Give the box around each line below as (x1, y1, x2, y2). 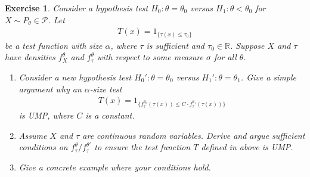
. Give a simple (240, 70, 296, 83)
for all (213, 51, 237, 63)
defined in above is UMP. (201, 141, 293, 153)
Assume (18, 129, 47, 141)
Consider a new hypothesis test (18, 70, 132, 83)
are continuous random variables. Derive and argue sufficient (82, 129, 305, 141)
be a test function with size (5, 39, 103, 51)
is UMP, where (18, 109, 74, 122)
